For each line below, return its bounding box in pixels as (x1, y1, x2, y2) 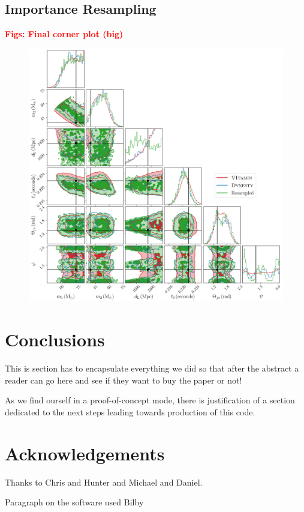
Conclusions (5, 327, 105, 352)
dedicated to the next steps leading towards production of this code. (5, 405, 255, 418)
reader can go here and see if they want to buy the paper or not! (5, 373, 242, 386)
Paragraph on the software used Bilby (5, 496, 144, 508)
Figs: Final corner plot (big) (5, 28, 124, 40)
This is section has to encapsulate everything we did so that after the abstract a (5, 362, 299, 375)
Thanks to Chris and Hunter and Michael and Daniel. (5, 475, 203, 488)
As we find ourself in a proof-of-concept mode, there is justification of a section (5, 394, 295, 406)
